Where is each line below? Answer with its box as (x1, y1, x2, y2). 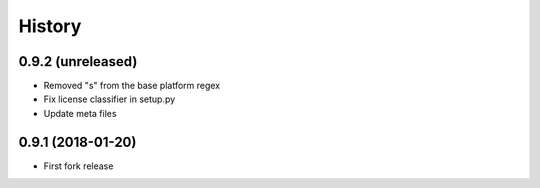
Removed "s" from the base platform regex (43, 80, 221, 92)
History (18, 15, 82, 37)
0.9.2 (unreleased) (18, 53, 138, 70)
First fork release (43, 160, 114, 172)
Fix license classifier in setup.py (43, 93, 176, 105)
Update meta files (43, 107, 117, 119)
